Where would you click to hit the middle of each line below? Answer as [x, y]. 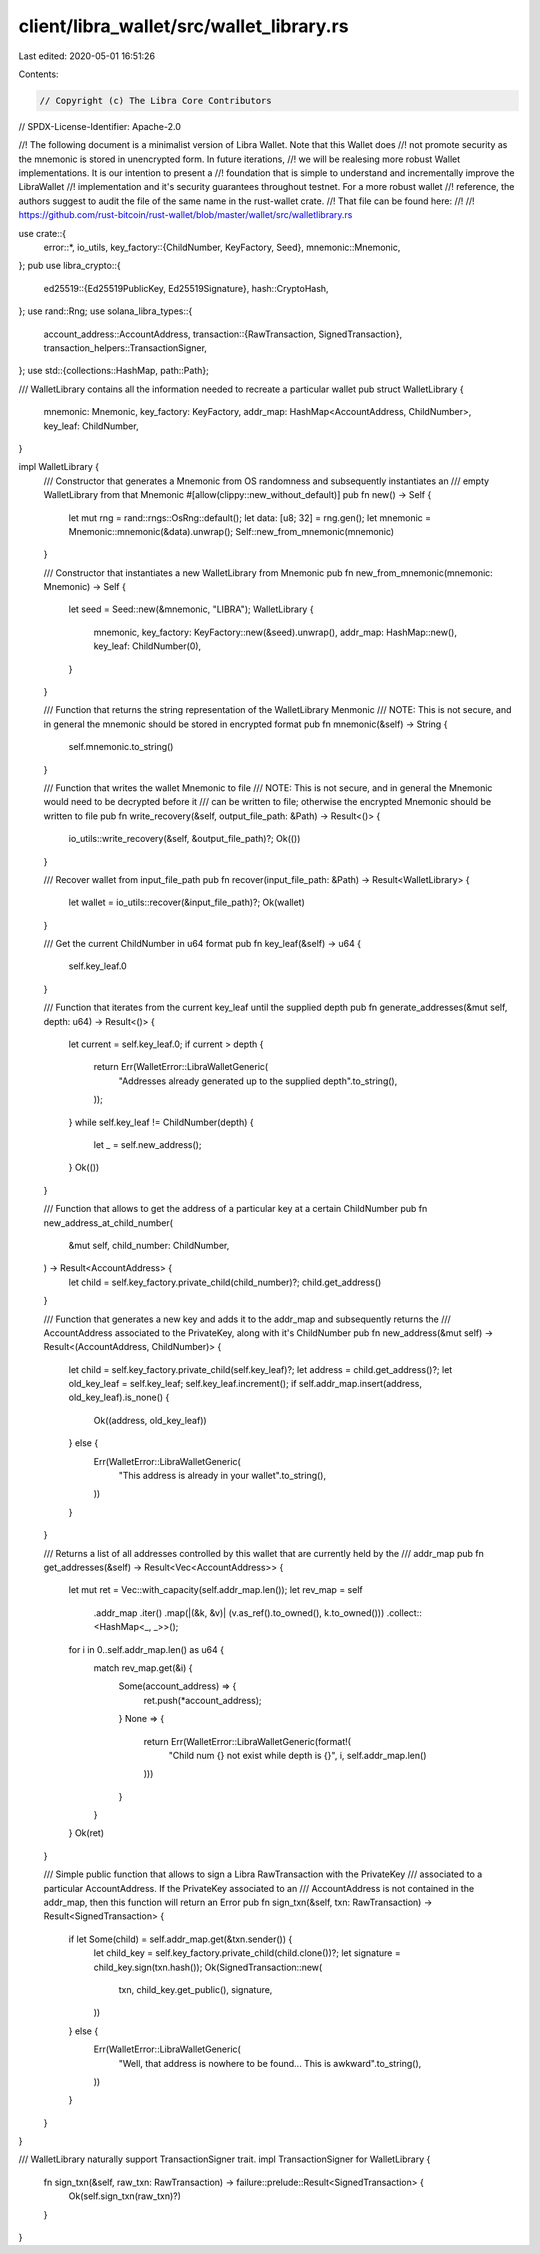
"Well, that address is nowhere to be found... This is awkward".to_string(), [270, 2063]
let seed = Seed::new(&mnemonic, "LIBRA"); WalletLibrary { [191, 609]
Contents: [38, 74]
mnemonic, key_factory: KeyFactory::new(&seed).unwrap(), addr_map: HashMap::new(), [275, 632]
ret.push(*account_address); [202, 1700]
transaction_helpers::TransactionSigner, [125, 347]
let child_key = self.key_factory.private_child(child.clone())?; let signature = [247, 1953]
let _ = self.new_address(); [147, 1144]
